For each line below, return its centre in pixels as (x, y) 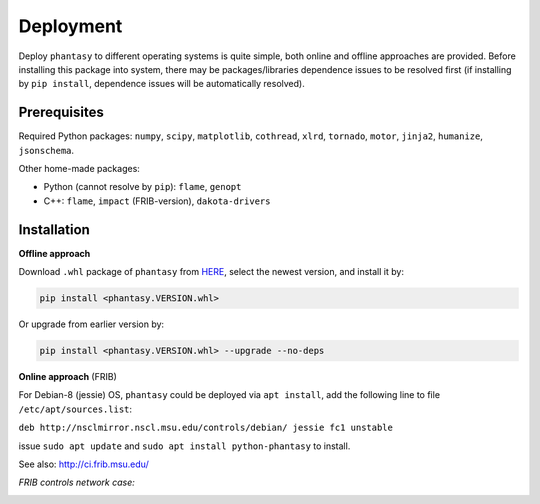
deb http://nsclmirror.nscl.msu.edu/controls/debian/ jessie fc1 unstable (206, 428)
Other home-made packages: (79, 169)
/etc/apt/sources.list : (75, 409)
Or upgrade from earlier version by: (91, 324)
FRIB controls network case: (76, 482)
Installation (54, 229)
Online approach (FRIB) (67, 377)
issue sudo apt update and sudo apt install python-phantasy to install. (184, 446)
